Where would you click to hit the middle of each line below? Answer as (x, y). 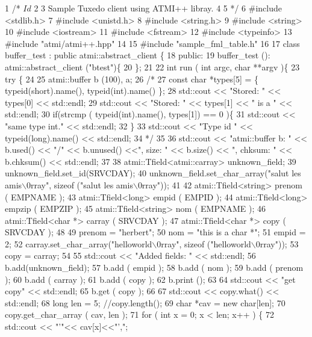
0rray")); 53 (277, 243)
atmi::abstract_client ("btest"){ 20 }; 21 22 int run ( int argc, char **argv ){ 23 (152, 66)
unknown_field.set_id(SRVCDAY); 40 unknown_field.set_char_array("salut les (153, 173)
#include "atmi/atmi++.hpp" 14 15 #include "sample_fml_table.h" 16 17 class (152, 43)
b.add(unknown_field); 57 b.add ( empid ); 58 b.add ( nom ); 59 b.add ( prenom (154, 267)
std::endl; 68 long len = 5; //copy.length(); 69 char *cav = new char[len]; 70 (145, 302)
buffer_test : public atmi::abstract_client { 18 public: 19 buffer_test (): (138, 55)
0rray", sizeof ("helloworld (204, 243)
